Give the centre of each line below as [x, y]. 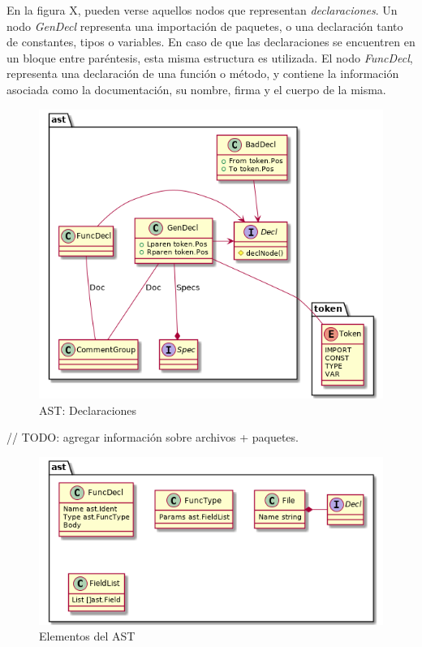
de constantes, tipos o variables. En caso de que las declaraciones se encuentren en [211, 42]
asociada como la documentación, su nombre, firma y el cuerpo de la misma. [196, 89]
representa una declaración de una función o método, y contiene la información [203, 73]
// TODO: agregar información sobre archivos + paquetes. [153, 437]
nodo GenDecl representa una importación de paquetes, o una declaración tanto [205, 26]
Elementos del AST [87, 636]
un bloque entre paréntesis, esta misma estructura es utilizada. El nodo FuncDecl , [210, 57]
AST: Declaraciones [88, 410]
